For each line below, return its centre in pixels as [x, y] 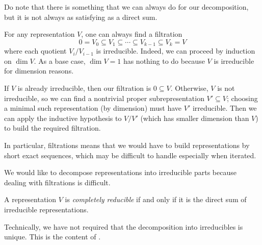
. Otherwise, [189, 88]
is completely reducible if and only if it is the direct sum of [156, 199]
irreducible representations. [46, 209]
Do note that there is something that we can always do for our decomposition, [126, 7]
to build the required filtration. [53, 128]
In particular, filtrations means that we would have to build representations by [127, 145]
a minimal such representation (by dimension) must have [93, 108]
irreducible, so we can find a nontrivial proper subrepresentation [104, 98]
